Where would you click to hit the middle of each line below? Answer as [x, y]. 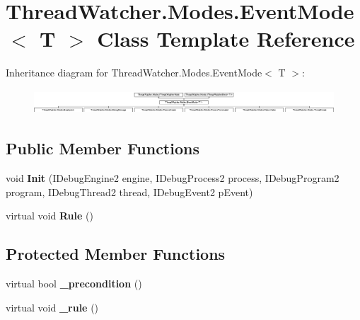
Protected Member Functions [116, 254]
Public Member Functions [103, 148]
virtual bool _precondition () [74, 284]
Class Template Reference [226, 39]
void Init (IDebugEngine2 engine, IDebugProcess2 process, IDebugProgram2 [173, 178]
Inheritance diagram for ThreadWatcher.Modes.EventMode [134, 73]
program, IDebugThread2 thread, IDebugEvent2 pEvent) [129, 192]
